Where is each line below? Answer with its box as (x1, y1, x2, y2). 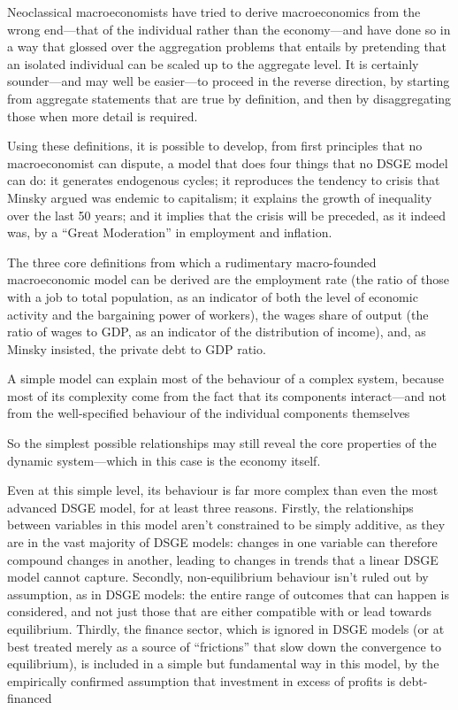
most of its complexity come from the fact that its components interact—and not (7, 386, 447, 405)
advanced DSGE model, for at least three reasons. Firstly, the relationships (7, 498, 414, 516)
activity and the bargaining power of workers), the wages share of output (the (7, 305, 429, 323)
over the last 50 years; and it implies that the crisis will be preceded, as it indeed (7, 205, 447, 224)
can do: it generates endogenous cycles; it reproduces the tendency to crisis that (7, 171, 440, 189)
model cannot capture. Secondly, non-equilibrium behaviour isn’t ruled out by (7, 567, 429, 586)
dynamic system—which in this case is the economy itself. (7, 451, 321, 469)
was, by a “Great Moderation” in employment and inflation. (7, 223, 332, 242)
